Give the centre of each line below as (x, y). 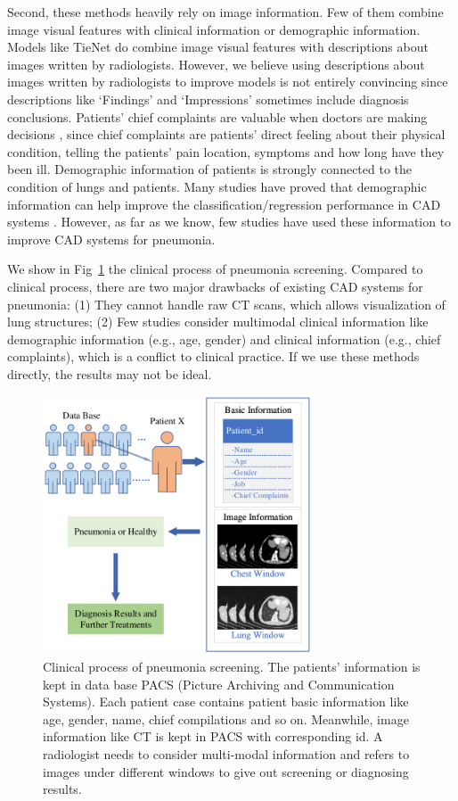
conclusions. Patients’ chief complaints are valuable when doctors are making (217, 116)
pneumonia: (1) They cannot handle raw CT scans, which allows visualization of (226, 304)
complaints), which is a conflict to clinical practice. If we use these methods (213, 356)
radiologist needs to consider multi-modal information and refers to (226, 753)
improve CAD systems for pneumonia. (111, 239)
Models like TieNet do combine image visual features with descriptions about (218, 47)
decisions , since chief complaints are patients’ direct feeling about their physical (226, 134)
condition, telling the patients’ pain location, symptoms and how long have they (226, 151)
